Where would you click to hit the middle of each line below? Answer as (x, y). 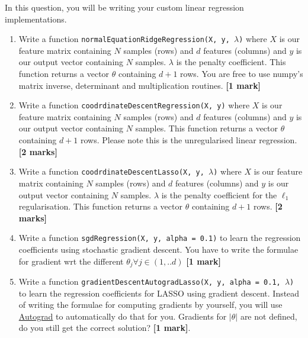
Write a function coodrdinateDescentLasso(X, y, (111, 171)
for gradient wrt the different (71, 261)
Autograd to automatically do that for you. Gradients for (123, 316)
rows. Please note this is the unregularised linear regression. (189, 140)
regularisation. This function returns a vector (100, 206)
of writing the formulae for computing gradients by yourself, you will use (150, 305)
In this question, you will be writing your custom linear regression (124, 7)
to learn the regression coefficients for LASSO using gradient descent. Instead (159, 293)
